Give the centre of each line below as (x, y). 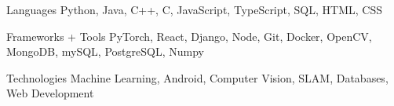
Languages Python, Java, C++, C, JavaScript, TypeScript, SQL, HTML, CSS (194, 9)
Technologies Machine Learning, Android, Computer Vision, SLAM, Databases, (197, 77)
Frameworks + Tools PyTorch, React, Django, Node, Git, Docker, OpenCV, (189, 36)
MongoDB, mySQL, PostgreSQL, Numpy (105, 51)
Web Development (50, 93)
